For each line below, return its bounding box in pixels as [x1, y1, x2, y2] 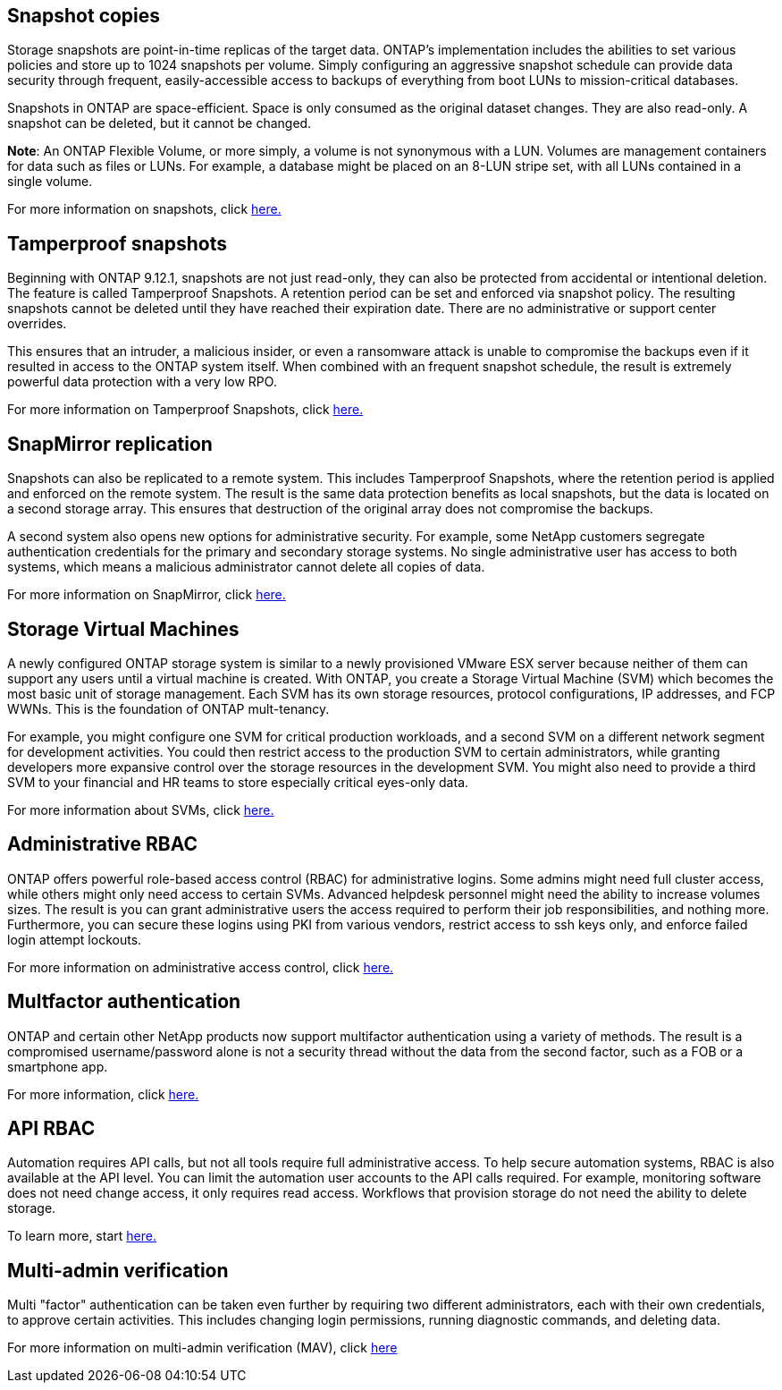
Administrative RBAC [7, 833, 198, 856]
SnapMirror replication [7, 432, 213, 455]
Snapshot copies [7, 4, 161, 27]
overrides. [7, 316, 67, 332]
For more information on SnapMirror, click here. [7, 587, 286, 603]
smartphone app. [7, 1058, 108, 1074]
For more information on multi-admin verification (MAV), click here [7, 1340, 398, 1356]
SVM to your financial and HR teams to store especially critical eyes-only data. [7, 774, 469, 790]
